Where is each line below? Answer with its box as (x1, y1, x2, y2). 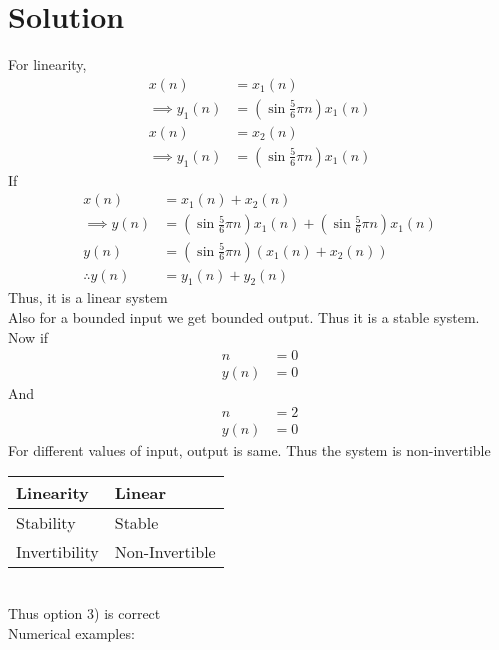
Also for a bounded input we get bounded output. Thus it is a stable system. (8, 306, 480, 327)
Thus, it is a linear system (8, 287, 168, 308)
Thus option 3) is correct (8, 603, 161, 624)
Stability (16, 511, 76, 535)
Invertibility (16, 540, 99, 564)
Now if (8, 326, 49, 347)
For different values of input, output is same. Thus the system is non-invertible (8, 439, 491, 460)
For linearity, (8, 54, 87, 75)
